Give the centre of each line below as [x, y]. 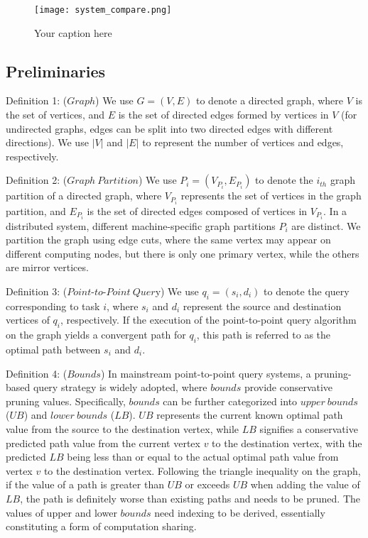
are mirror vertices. [47, 267]
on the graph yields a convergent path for [96, 335]
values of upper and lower [61, 512]
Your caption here [73, 32]
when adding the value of [305, 484]
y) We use [177, 291]
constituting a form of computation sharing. [101, 526]
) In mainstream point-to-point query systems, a [206, 373]
